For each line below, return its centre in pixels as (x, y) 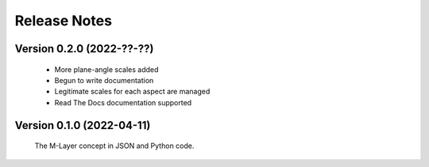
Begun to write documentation (104, 80)
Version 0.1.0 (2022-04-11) (83, 125)
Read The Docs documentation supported (123, 102)
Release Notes (64, 21)
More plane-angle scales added (106, 69)
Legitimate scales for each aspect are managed (132, 92)
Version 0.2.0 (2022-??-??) (84, 49)
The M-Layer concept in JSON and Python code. (114, 146)
